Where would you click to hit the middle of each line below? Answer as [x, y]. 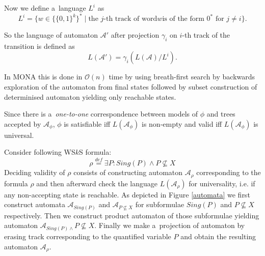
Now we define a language [45, 8]
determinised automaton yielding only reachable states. [90, 96]
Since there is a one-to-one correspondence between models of [101, 114]
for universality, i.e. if [222, 183]
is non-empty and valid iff [182, 123]
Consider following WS [40, 152]
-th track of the [206, 35]
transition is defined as [39, 46]
